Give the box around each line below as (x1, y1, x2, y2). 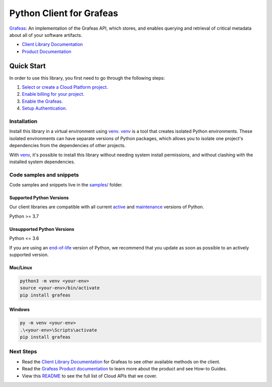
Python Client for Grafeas (9, 8, 118, 19)
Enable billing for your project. (22, 91, 85, 97)
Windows (9, 306, 30, 312)
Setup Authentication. (22, 105, 67, 111)
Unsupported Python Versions (9, 226, 75, 232)
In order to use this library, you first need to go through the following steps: (9, 75, 165, 81)
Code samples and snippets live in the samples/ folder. (9, 182, 123, 188)
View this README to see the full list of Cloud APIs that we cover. (22, 373, 158, 379)
